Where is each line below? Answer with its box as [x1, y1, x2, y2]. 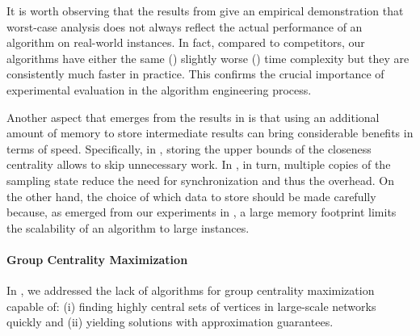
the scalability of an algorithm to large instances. [6, 219, 250, 236]
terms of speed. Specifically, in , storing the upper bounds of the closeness [6, 140, 372, 157]
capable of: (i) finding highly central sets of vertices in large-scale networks [6, 297, 376, 314]
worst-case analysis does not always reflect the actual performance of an [6, 18, 363, 35]
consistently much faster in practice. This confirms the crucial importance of [6, 65, 384, 82]
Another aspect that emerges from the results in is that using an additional [6, 108, 380, 125]
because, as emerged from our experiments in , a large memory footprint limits [6, 204, 397, 220]
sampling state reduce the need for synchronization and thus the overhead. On [6, 171, 394, 188]
